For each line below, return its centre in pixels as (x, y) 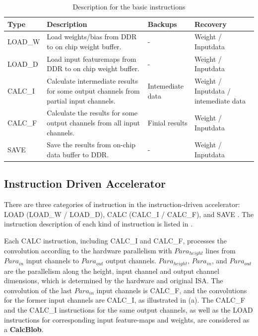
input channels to (53, 261)
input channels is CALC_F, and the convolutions (172, 290)
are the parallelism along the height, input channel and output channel (112, 271)
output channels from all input (93, 122)
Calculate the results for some (92, 113)
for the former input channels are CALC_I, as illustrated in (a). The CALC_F (125, 300)
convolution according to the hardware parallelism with (88, 250)
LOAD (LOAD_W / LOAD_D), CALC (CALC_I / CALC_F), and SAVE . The (129, 214)
